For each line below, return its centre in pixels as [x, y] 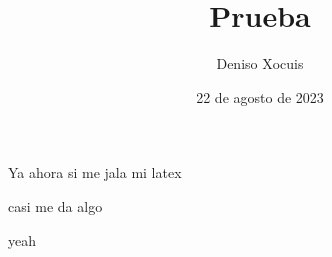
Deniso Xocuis [260, 63]
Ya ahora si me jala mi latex [95, 172]
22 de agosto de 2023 [260, 96]
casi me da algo [55, 205]
